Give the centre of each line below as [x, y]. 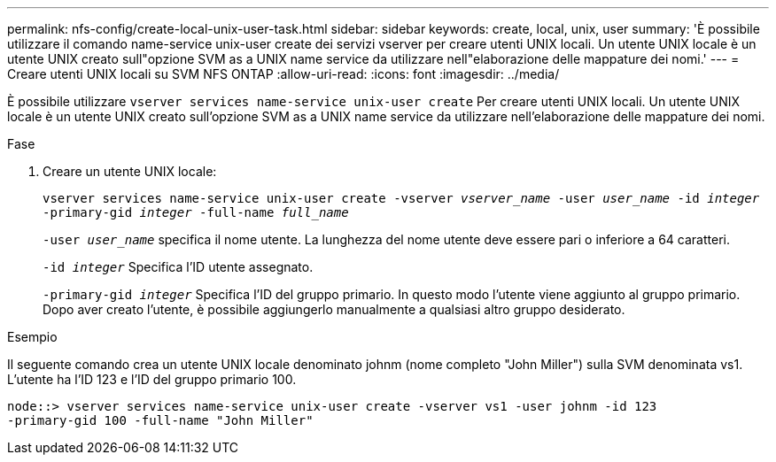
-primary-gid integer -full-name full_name [196, 212]
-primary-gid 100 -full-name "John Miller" [160, 420]
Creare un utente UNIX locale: [130, 171]
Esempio [32, 337]
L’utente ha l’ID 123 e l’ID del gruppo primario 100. [152, 379]
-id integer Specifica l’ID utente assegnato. [178, 267]
